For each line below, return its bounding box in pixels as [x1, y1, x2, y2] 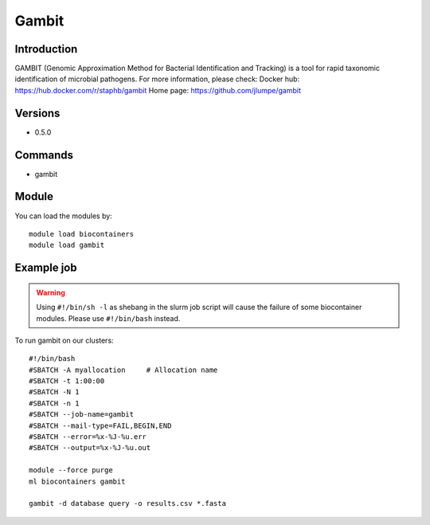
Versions [14, 106, 61, 119]
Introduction [14, 42, 78, 56]
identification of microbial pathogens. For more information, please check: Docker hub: [14, 74, 300, 84]
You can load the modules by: [14, 211, 113, 221]
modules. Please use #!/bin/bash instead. [36, 313, 181, 323]
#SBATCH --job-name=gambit [29, 410, 135, 419]
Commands [14, 148, 74, 162]
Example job [14, 261, 77, 275]
